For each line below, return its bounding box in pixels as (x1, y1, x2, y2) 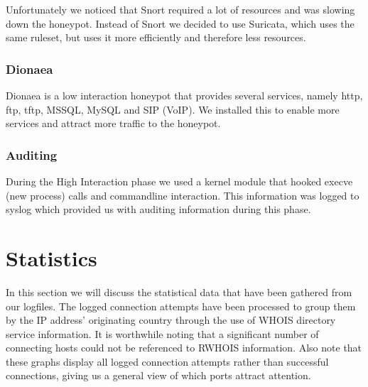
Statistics (6, 243, 97, 272)
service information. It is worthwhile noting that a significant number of (6, 326, 319, 341)
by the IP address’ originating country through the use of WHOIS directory (6, 312, 336, 327)
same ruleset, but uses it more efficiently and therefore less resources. (6, 30, 306, 45)
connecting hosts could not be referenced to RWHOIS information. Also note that (6, 340, 362, 355)
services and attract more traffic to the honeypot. (6, 116, 221, 131)
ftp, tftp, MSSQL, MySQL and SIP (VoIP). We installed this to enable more (6, 102, 340, 116)
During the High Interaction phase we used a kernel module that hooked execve (6, 174, 353, 188)
